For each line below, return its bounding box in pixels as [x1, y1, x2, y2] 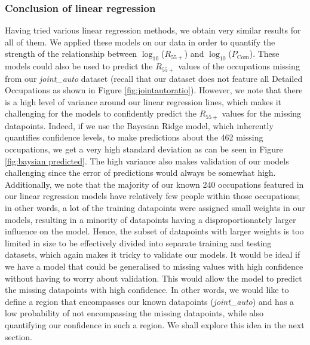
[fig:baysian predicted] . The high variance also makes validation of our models [5, 154, 289, 167]
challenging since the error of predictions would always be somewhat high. [5, 166, 276, 179]
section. [5, 330, 32, 343]
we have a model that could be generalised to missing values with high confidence [5, 260, 303, 273]
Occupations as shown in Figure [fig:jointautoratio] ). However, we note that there [5, 84, 303, 96]
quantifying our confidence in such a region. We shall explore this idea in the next [5, 318, 305, 331]
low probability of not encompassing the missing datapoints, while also [5, 307, 263, 319]
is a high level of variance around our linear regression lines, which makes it [5, 95, 281, 108]
